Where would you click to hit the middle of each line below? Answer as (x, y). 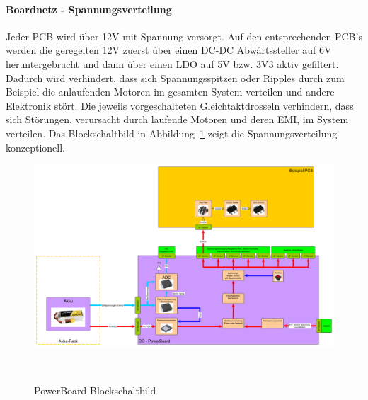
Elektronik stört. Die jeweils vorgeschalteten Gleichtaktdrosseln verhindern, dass (180, 105)
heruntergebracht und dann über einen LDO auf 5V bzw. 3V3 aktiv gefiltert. (172, 63)
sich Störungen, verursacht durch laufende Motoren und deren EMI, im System (177, 119)
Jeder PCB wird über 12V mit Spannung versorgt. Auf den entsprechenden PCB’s (184, 36)
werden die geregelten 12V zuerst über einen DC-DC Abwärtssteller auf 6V (169, 50)
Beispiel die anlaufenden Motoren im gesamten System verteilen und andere (170, 92)
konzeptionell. (36, 147)
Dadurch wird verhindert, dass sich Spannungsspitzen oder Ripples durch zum (175, 78)
